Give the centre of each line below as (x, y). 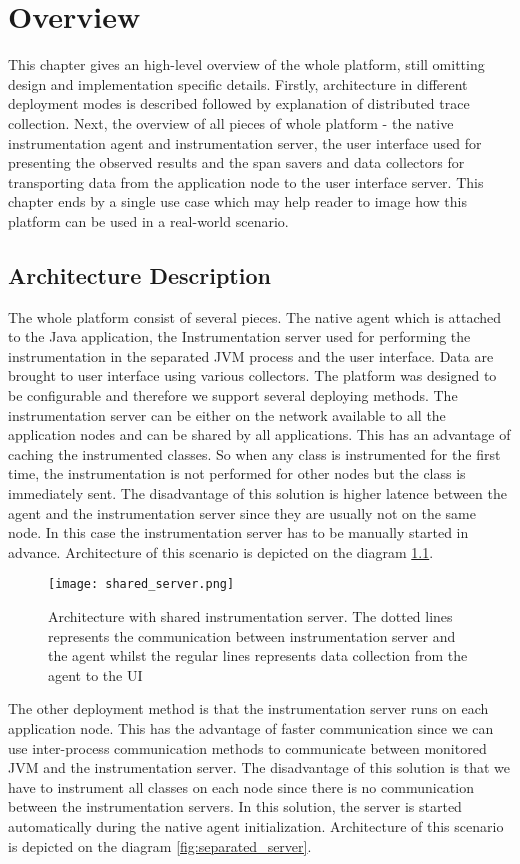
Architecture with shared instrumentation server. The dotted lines (250, 616)
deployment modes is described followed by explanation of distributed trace (239, 103)
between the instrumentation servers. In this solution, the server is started (235, 806)
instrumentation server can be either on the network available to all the (227, 414)
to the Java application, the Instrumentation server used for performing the (239, 336)
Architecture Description (139, 274)
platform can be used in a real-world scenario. (148, 220)
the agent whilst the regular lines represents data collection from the (258, 655)
